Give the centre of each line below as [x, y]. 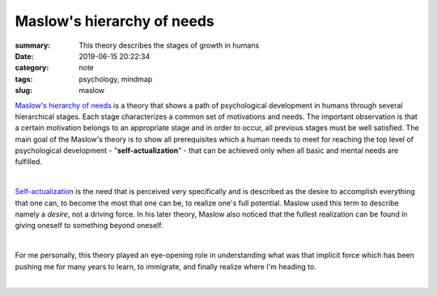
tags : [24, 79]
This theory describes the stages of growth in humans [169, 45]
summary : [33, 45]
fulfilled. [28, 162]
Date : [24, 56]
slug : [23, 91]
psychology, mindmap [116, 79]
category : [32, 68]
